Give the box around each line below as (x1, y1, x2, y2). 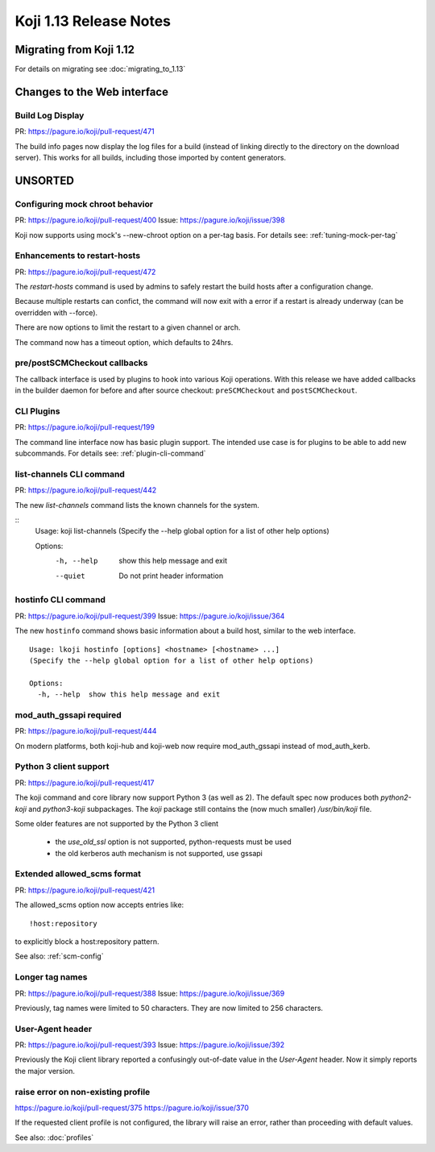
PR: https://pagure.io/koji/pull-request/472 (14, 267, 156, 277)
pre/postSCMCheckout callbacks (14, 357, 148, 368)
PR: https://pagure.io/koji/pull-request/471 (14, 127, 155, 136)
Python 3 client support (14, 761, 110, 772)
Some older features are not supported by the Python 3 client (14, 818, 219, 828)
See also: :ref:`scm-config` (14, 951, 104, 961)
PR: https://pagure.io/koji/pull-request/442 (14, 485, 157, 495)
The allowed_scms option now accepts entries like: (14, 900, 184, 910)
